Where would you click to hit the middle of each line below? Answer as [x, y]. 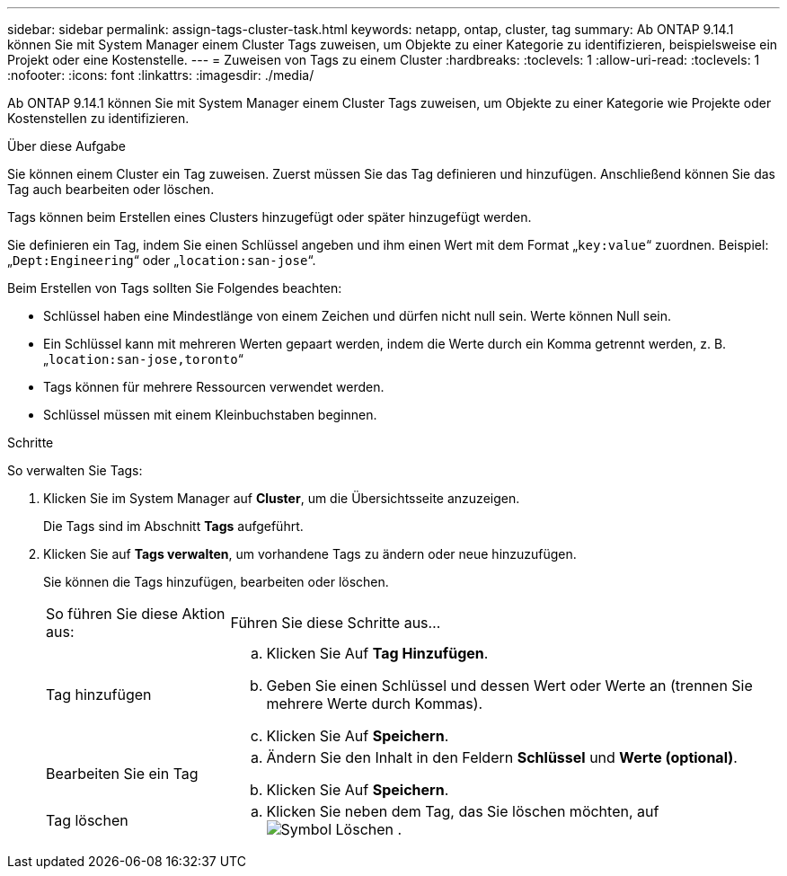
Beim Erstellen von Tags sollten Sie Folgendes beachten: [175, 288]
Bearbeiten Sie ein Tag [122, 774]
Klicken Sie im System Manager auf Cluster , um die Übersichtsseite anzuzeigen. [282, 498]
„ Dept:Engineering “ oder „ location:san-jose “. [162, 260]
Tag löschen [87, 820]
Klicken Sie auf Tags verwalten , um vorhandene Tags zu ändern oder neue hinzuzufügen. [310, 554]
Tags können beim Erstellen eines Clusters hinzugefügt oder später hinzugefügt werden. [270, 217]
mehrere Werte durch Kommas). [375, 703]
